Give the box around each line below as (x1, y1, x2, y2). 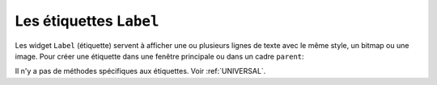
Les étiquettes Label (15, 12, 159, 30)
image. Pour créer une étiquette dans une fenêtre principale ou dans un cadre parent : (15, 51, 304, 61)
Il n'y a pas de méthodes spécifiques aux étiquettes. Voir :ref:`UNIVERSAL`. (15, 67, 266, 76)
